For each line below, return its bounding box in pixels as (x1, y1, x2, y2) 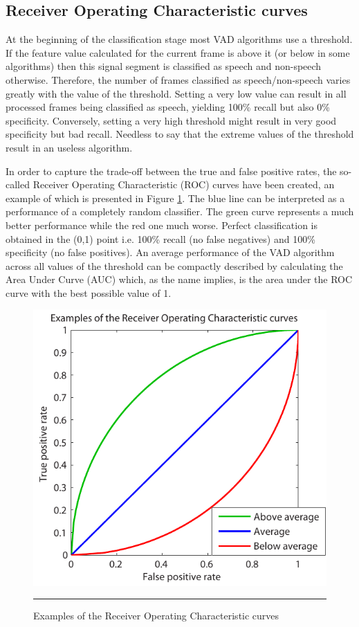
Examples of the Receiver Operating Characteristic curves (33, 608, 279, 623)
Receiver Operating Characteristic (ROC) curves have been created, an (33, 177, 335, 192)
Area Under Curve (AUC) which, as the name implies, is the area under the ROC (6, 272, 353, 287)
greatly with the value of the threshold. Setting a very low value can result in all (6, 86, 347, 100)
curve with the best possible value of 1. (6, 285, 172, 300)
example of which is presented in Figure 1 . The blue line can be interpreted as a (6, 190, 345, 205)
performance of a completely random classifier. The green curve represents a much (6, 204, 354, 219)
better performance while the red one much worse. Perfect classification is (6, 217, 318, 232)
